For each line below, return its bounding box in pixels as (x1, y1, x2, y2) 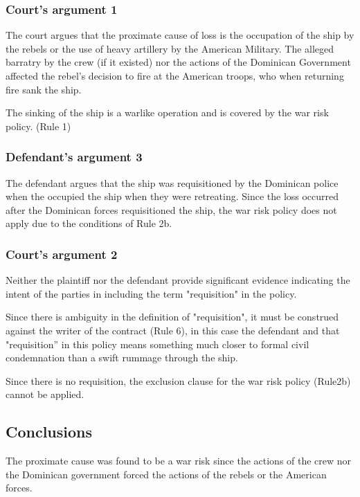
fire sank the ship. (6, 82, 82, 96)
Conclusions (6, 421, 93, 442)
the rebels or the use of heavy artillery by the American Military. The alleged (6, 41, 334, 55)
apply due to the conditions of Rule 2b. (6, 216, 172, 231)
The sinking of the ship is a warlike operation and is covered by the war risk (6, 105, 329, 120)
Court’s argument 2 (6, 245, 118, 262)
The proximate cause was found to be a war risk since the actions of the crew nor (6, 453, 352, 468)
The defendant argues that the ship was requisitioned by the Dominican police (6, 175, 339, 190)
